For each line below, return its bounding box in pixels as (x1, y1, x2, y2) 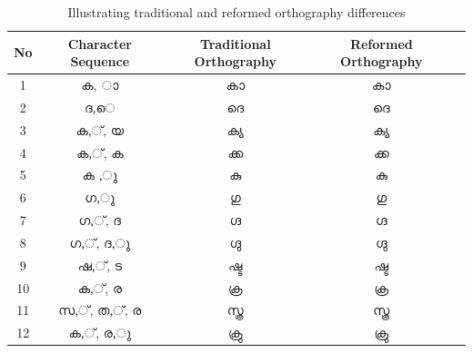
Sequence (70, 52, 130, 71)
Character (67, 34, 132, 53)
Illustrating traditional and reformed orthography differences (67, 3, 406, 21)
